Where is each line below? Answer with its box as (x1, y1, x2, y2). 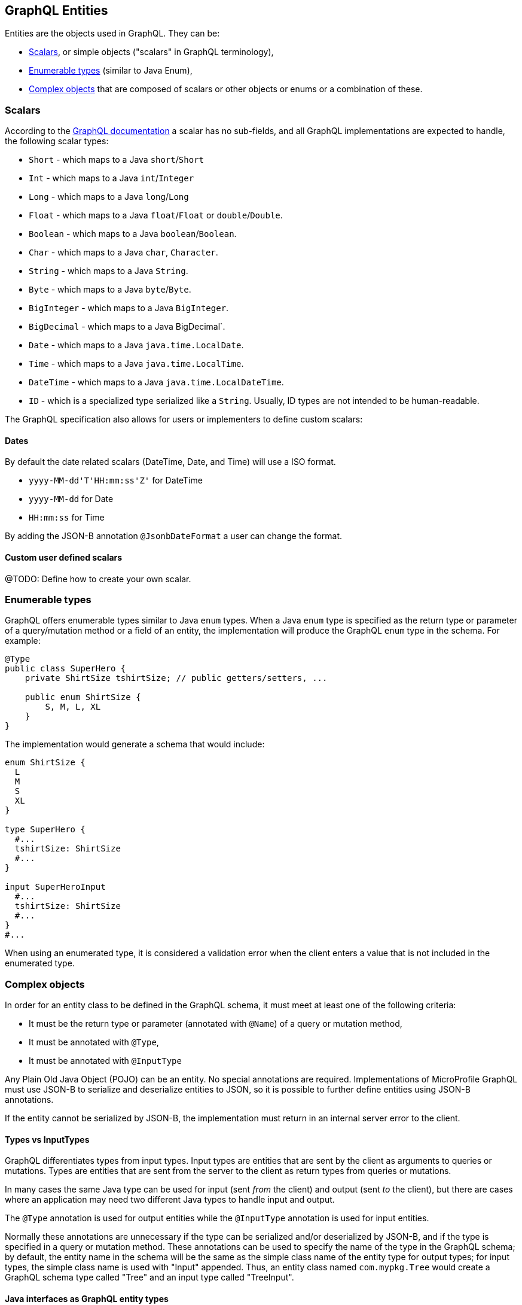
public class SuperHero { (5, 664, 126, 674)
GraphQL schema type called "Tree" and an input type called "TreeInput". (5, 1272, 294, 1283)
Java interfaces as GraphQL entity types (5, 1293, 169, 1304)
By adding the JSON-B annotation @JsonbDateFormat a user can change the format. (5, 531, 343, 542)
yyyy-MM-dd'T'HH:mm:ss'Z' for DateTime (29, 475, 203, 486)
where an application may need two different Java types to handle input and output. (5, 1194, 335, 1205)
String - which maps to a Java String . (29, 266, 188, 276)
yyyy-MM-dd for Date (29, 494, 114, 504)
